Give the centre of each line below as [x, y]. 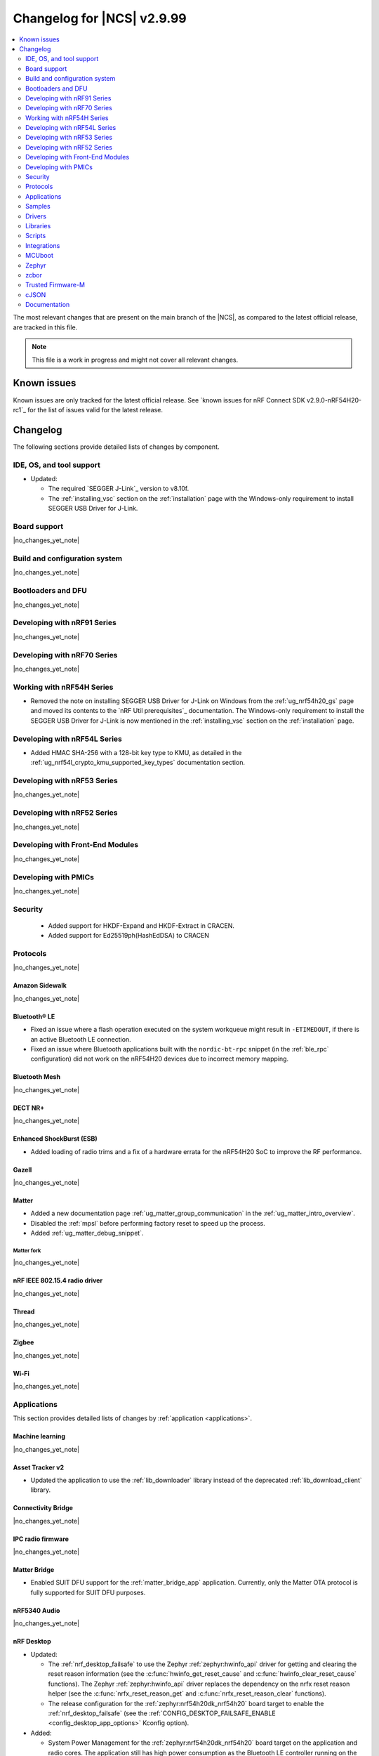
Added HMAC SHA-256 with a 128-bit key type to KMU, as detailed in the [136, 752]
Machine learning [39, 1436]
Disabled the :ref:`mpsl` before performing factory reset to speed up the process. [148, 1223]
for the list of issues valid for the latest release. [95, 409]
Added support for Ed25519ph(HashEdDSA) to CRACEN [129, 936]
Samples [38, 207]
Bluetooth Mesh [37, 1077]
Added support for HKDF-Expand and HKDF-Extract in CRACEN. [141, 925]
